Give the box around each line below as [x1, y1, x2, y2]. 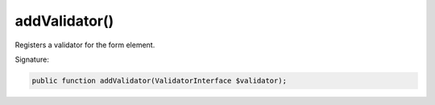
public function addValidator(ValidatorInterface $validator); [31, 76, 288, 85]
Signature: [14, 55, 50, 64]
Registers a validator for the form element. [14, 40, 155, 50]
